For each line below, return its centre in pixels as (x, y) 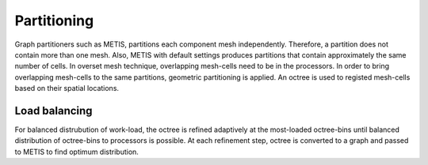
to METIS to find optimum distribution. (76, 152)
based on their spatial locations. (67, 88)
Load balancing (53, 111)
